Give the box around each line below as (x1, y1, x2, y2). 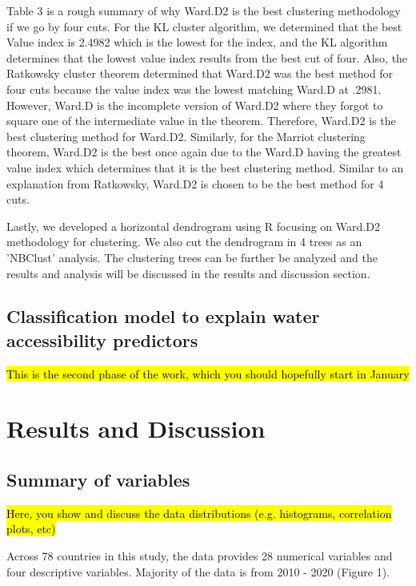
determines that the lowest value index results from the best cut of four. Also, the (6, 49, 408, 66)
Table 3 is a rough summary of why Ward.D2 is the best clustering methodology (6, 2, 401, 18)
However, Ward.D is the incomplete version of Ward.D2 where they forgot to (6, 96, 383, 113)
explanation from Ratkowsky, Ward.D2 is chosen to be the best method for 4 (6, 175, 384, 192)
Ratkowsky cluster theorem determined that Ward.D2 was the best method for (6, 65, 394, 82)
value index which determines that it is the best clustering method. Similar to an (6, 159, 404, 176)
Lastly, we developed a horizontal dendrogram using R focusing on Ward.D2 (6, 217, 380, 234)
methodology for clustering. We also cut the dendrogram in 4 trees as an (6, 233, 362, 250)
